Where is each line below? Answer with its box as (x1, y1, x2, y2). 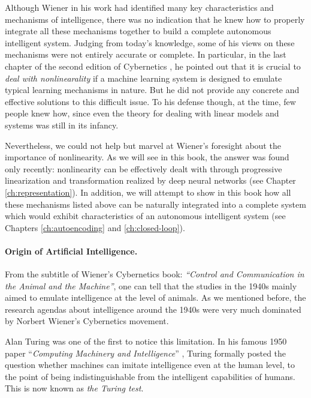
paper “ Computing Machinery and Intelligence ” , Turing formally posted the (5, 346, 286, 359)
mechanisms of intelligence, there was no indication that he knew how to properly (5, 13, 305, 25)
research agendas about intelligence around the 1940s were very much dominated (5, 303, 301, 315)
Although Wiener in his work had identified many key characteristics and (5, 1, 274, 13)
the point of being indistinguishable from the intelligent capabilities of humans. (5, 370, 295, 382)
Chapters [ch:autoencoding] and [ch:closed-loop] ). (5, 221, 185, 234)
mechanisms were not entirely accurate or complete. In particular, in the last (5, 48, 286, 61)
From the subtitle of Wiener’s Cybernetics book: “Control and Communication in (5, 268, 304, 280)
